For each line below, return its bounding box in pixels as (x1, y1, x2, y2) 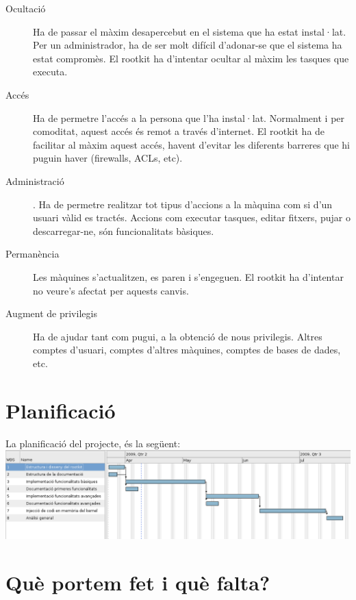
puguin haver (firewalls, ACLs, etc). (33, 151, 183, 165)
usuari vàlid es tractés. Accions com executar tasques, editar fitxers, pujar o (33, 210, 351, 225)
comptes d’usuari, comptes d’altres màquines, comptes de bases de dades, (33, 342, 341, 357)
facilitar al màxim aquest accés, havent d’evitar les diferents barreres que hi (33, 137, 350, 151)
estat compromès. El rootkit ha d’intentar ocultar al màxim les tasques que (33, 51, 349, 65)
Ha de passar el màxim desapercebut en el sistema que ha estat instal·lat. (33, 24, 346, 38)
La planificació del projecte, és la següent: (5, 436, 181, 450)
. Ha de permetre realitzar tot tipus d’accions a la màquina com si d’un (33, 197, 333, 211)
